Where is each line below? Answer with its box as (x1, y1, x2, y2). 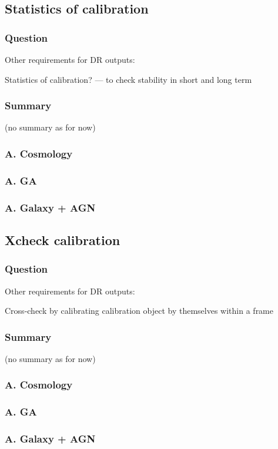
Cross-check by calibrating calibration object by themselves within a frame (5, 304, 274, 317)
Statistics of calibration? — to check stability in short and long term (5, 73, 252, 85)
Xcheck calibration (5, 230, 120, 249)
